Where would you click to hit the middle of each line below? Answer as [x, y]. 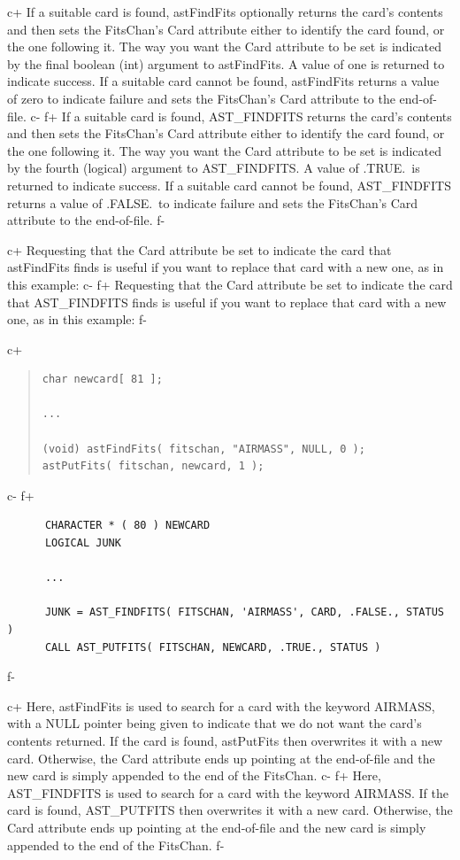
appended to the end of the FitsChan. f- [116, 845]
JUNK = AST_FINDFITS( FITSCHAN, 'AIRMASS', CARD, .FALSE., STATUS [244, 612]
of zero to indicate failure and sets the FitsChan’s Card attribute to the [201, 98]
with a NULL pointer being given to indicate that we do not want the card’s [215, 723]
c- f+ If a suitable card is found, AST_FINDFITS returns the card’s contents [241, 116]
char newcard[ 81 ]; [102, 380]
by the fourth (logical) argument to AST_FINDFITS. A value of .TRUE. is [214, 168]
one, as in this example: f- [77, 319]
